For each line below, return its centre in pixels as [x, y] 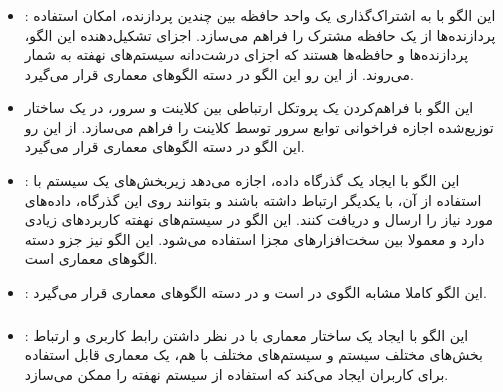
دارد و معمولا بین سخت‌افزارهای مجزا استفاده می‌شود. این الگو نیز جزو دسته [254, 238]
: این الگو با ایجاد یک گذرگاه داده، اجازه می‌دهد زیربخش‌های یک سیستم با [242, 180]
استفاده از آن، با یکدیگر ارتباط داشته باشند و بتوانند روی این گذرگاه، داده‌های [253, 199]
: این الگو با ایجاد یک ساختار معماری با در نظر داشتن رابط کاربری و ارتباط [246, 334]
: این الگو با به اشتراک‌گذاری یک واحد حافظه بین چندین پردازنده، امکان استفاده [260, 14]
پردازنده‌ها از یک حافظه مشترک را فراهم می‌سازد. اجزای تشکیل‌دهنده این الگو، [260, 34]
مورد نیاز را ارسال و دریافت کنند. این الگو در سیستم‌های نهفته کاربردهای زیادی [259, 219]
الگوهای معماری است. [91, 258]
